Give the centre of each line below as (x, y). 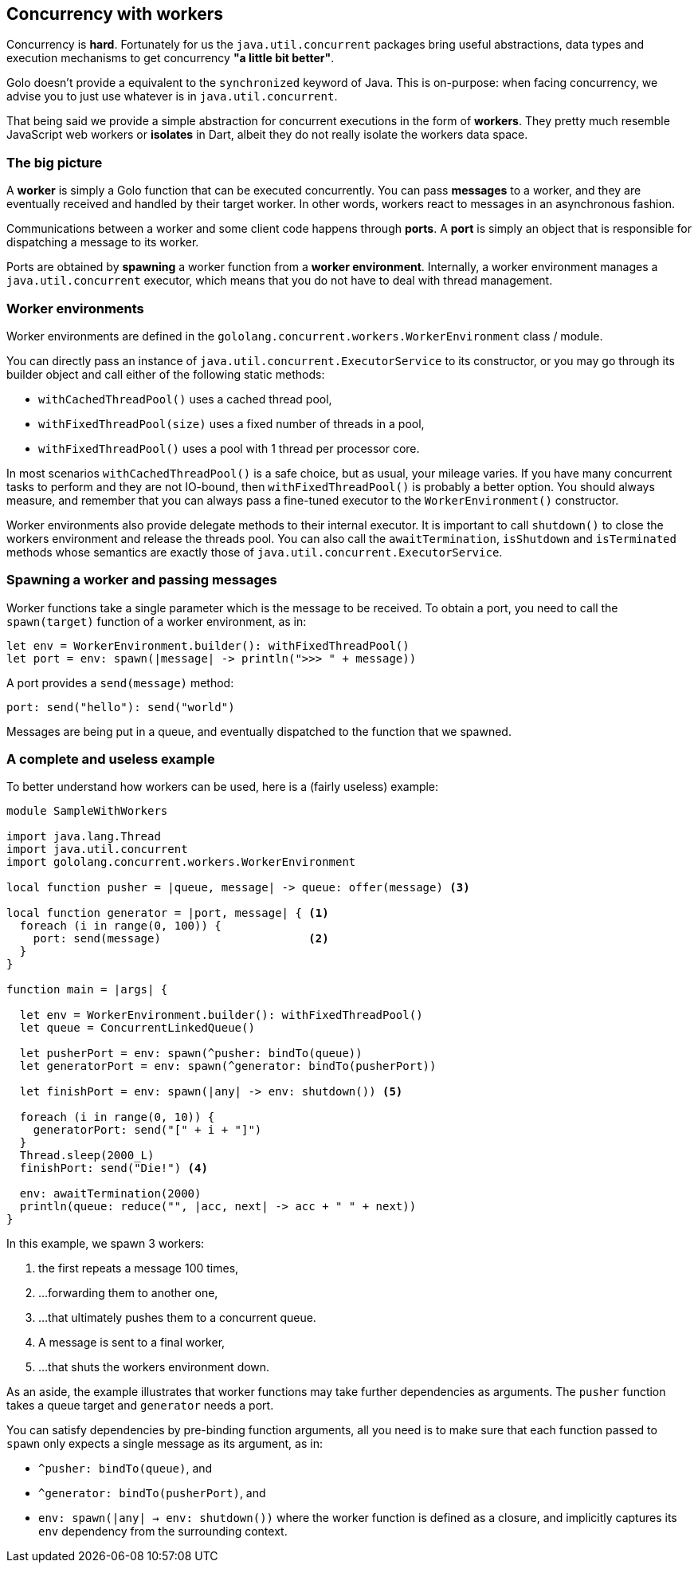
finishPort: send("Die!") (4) (114, 1168)
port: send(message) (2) (181, 939)
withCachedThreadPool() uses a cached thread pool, (185, 399)
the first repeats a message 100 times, (139, 1268)
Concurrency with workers (115, 14)
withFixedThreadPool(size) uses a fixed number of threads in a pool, (231, 423)
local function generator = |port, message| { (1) (168, 913)
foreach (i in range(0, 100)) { (120, 926)
